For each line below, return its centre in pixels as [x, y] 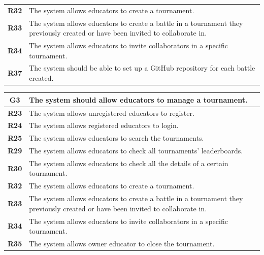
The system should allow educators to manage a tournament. [138, 99]
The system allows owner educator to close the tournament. [122, 244]
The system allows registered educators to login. [104, 125]
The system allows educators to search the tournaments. [117, 138]
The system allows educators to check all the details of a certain [129, 163]
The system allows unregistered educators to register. [112, 113]
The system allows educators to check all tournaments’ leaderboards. [136, 151]
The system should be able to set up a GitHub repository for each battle [142, 68]
